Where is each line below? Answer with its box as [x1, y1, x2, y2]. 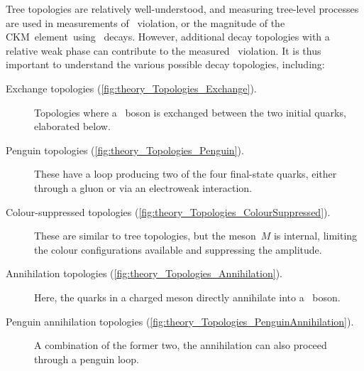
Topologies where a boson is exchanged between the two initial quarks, [34, 104, 346, 119]
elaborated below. [34, 119, 111, 134]
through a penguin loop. [34, 351, 139, 366]
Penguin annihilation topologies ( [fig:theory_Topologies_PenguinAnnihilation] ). [6, 313, 354, 328]
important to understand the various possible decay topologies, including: [6, 57, 325, 72]
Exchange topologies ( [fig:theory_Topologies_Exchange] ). [6, 80, 257, 95]
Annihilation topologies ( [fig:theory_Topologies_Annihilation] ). [6, 266, 282, 281]
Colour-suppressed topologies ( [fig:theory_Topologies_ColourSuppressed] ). [6, 204, 331, 219]
